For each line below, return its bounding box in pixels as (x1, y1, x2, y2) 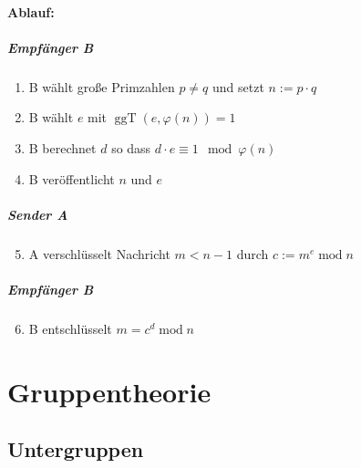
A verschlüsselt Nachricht (28, 244, 170, 263)
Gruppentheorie (7, 372, 211, 410)
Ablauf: (7, 2, 55, 21)
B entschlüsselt (28, 318, 112, 338)
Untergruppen (7, 435, 144, 463)
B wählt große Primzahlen (28, 77, 175, 96)
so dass (111, 138, 151, 157)
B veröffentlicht (28, 169, 115, 188)
